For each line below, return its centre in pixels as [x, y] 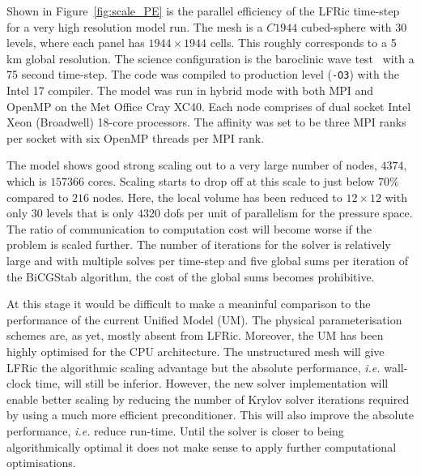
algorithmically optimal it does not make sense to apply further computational [202, 446]
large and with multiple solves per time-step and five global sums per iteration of [207, 260]
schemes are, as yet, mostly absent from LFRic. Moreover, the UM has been [195, 335]
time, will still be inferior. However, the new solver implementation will [212, 383]
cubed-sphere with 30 [354, 26]
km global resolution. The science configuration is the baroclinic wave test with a [210, 58]
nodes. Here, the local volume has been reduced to [217, 197]
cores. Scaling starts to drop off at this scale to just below [231, 181]
